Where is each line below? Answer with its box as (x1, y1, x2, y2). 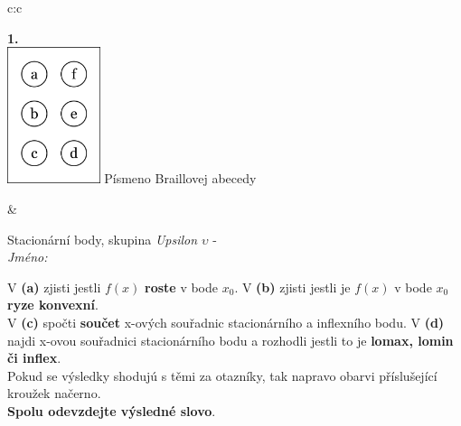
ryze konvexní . (7, 295, 99, 314)
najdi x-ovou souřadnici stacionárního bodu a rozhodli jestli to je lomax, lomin (7, 330, 454, 349)
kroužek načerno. (7, 384, 101, 403)
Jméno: (7, 247, 48, 266)
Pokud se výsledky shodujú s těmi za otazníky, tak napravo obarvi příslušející (7, 366, 437, 384)
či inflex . (7, 348, 61, 367)
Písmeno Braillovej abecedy (104, 169, 257, 188)
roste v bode (145, 277, 219, 296)
